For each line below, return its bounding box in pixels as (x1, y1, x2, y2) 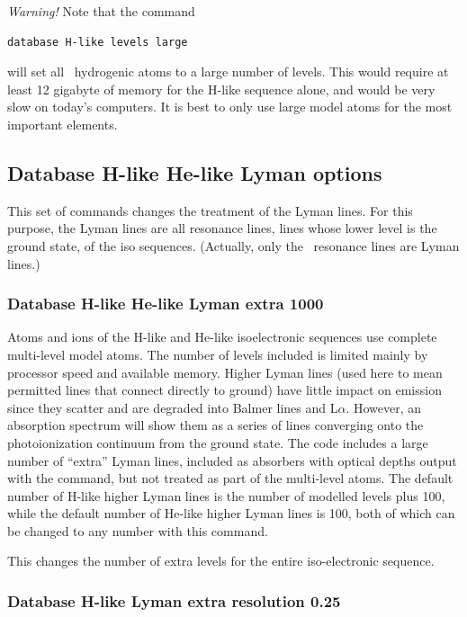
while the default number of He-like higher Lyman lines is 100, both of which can (7, 504, 455, 523)
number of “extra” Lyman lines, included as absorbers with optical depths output (7, 451, 457, 469)
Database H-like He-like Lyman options (7, 158, 382, 186)
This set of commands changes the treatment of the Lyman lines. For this (7, 201, 413, 219)
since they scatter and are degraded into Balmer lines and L (7, 398, 338, 416)
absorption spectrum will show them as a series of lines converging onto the (7, 416, 424, 434)
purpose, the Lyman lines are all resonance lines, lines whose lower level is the (7, 219, 437, 237)
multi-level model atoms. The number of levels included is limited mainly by (7, 344, 428, 363)
